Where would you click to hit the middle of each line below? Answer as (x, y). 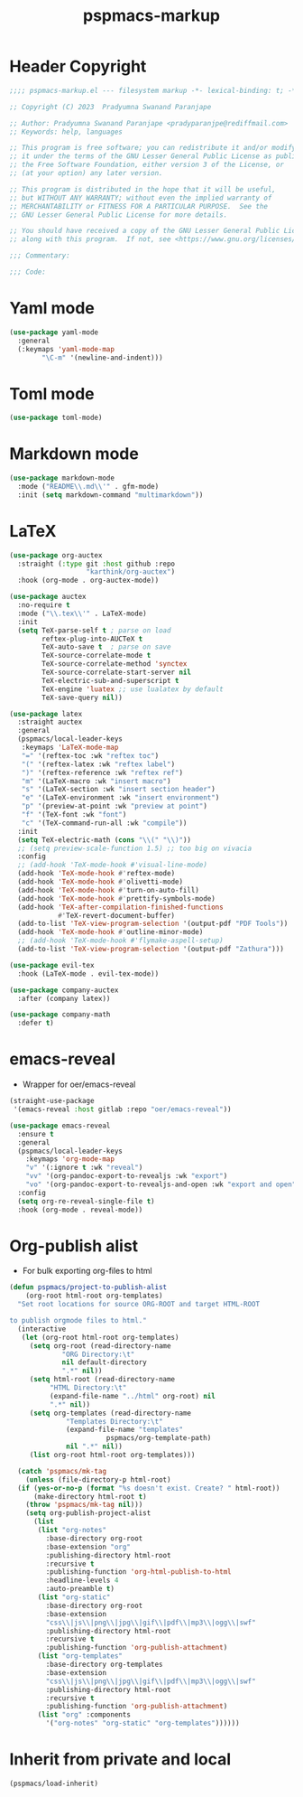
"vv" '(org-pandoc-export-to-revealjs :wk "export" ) (127, 1176)
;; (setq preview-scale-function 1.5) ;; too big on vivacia (135, 848)
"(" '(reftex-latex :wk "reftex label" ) (98, 764)
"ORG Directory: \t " (98, 1354)
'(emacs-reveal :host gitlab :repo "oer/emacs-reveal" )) (122, 1109)
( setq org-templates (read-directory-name (110, 1413)
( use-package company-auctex (64, 990)
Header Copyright (78, 66)
